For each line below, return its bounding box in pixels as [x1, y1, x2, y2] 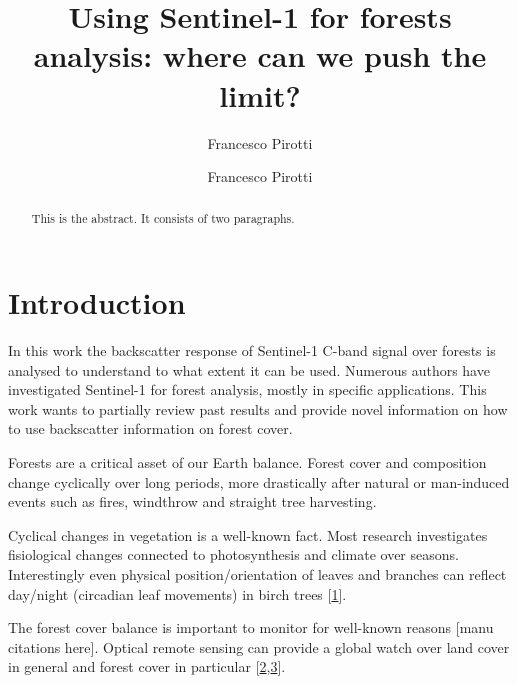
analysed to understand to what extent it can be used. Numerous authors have [8, 359, 490, 380]
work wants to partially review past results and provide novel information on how [8, 398, 508, 419]
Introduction [8, 282, 186, 323]
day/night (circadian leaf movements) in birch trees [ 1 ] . [8, 583, 347, 604]
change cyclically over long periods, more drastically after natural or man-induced [8, 471, 510, 492]
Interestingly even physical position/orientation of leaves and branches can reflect [8, 564, 507, 585]
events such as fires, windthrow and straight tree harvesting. [8, 491, 377, 512]
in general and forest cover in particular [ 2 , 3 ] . [8, 656, 286, 677]
